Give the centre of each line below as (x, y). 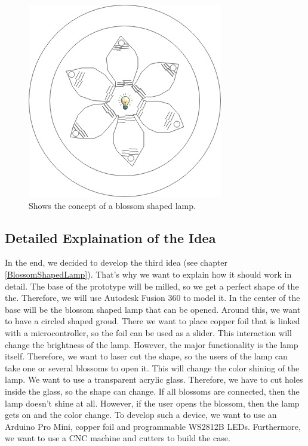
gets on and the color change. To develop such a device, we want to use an (141, 415)
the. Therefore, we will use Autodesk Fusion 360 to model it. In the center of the (153, 298)
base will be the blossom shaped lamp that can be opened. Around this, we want (153, 309)
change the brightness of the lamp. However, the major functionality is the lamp (152, 344)
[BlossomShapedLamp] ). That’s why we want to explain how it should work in (148, 274)
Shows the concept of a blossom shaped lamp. (112, 205)
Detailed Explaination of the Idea (110, 237)
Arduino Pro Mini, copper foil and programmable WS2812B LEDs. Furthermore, (153, 426)
